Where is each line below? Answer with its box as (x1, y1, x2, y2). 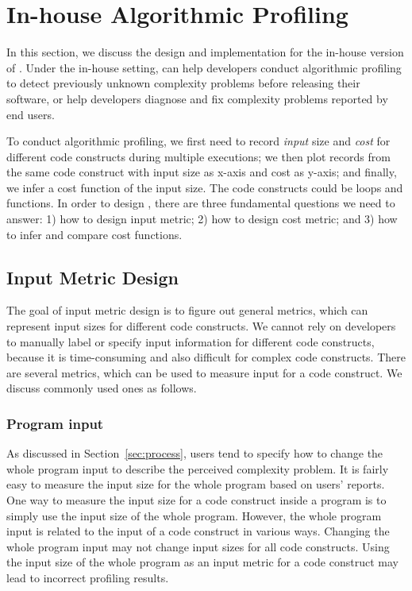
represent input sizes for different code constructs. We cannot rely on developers (6, 318, 396, 334)
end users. (6, 106, 55, 122)
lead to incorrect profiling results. (6, 569, 169, 585)
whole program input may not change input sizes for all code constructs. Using (6, 538, 390, 554)
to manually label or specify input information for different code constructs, (6, 333, 375, 350)
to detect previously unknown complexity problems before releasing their (6, 75, 360, 91)
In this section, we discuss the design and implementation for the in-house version (6, 44, 404, 60)
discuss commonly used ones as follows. (6, 380, 197, 396)
